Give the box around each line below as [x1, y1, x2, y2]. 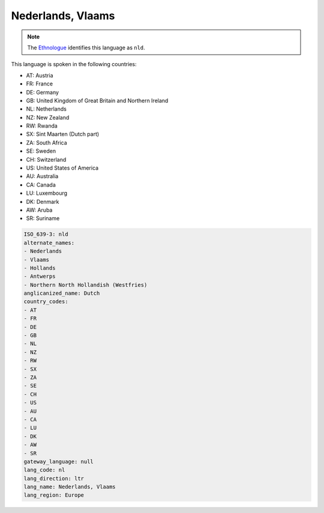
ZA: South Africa [26, 139, 67, 146]
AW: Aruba [26, 206, 53, 213]
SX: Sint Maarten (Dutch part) [26, 131, 100, 138]
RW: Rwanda [26, 122, 58, 129]
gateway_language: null [23, 458, 94, 465]
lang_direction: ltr [23, 475, 84, 482]
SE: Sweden [26, 147, 56, 155]
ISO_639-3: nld [23, 231, 68, 238]
